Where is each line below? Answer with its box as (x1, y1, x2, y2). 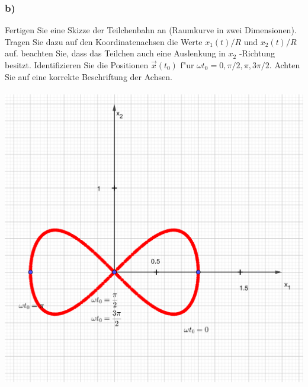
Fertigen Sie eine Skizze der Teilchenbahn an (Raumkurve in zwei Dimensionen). (5, 24, 297, 36)
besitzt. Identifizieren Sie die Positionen (5, 59, 149, 71)
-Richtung (239, 47, 275, 59)
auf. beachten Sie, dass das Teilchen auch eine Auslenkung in (5, 47, 226, 59)
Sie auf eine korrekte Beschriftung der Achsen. (5, 70, 172, 83)
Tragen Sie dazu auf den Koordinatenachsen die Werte (5, 35, 203, 47)
